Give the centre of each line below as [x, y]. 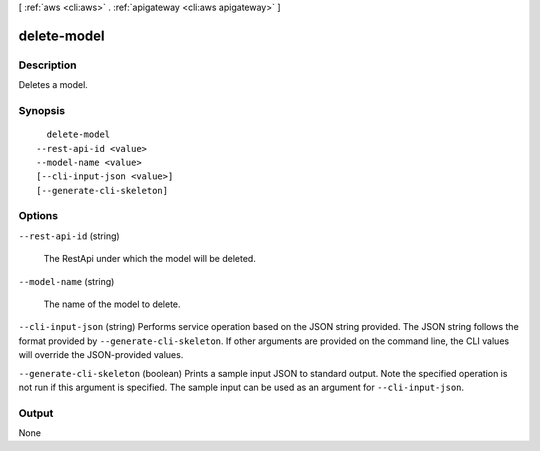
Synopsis [41, 110]
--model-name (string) [66, 281]
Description [47, 65]
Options [38, 216]
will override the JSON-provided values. [101, 355]
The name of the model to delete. [112, 304]
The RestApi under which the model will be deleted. [150, 259]
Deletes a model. [53, 85]
